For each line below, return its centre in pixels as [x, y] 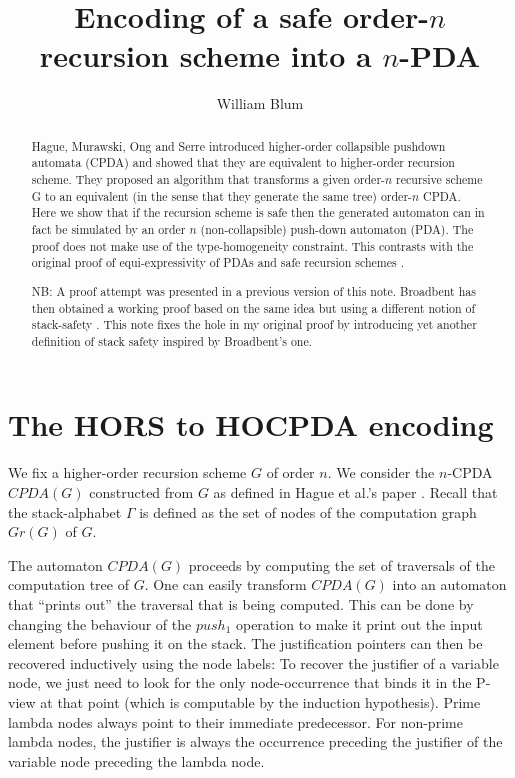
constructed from [141, 492]
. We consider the [381, 472]
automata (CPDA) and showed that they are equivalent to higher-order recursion [243, 162]
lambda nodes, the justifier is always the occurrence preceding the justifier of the [255, 741]
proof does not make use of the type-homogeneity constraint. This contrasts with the [252, 245]
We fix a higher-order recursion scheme [127, 472]
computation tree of [68, 584]
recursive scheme [439, 179]
